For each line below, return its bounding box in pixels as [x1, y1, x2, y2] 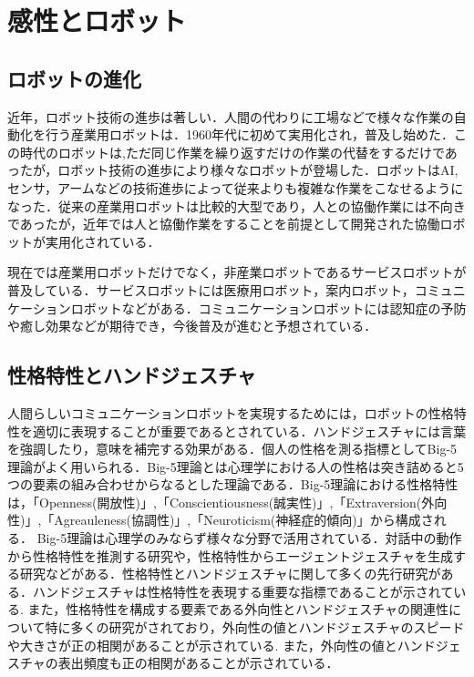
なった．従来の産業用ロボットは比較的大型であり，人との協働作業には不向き [7, 196, 466, 215]
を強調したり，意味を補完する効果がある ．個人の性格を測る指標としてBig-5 [7, 439, 458, 458]
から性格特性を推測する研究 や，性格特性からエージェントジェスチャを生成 [7, 546, 454, 565]
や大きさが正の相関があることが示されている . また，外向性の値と [7, 635, 397, 654]
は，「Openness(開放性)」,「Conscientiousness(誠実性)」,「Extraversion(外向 [7, 492, 448, 511]
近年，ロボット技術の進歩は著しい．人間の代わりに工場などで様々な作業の [7, 107, 454, 126]
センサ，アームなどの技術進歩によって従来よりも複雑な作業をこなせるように [7, 178, 464, 197]
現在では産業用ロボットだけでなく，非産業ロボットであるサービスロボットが [7, 262, 467, 282]
